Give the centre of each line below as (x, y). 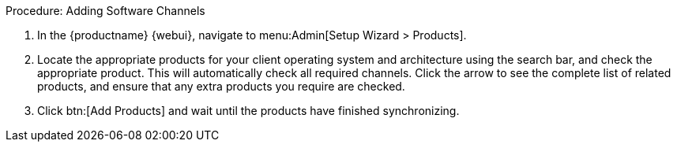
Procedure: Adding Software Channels (105, 11)
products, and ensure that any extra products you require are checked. (221, 86)
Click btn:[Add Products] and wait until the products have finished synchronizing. (248, 111)
